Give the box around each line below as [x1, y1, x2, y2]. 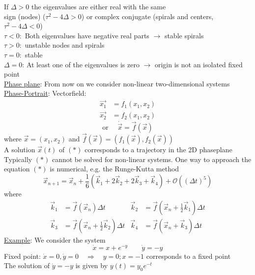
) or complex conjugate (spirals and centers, [81, 11, 214, 21]
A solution [4, 144, 35, 155]
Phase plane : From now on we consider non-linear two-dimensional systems [4, 78, 230, 88]
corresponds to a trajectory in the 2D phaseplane [85, 144, 232, 155]
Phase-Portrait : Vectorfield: [4, 88, 86, 98]
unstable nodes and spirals [25, 40, 105, 50]
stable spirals [164, 30, 204, 40]
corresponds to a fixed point [146, 250, 231, 261]
